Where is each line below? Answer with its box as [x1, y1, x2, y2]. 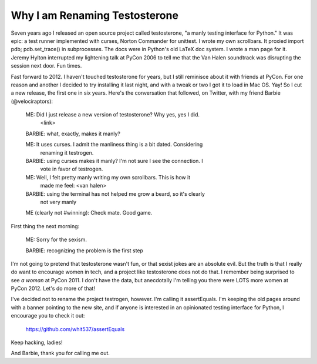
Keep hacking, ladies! [11, 339, 63, 346]
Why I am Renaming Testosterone [11, 9, 179, 22]
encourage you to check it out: [11, 312, 85, 319]
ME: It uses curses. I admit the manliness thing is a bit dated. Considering [25, 141, 203, 148]
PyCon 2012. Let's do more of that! [11, 285, 95, 292]
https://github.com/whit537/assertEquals [25, 325, 125, 332]
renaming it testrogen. [40, 149, 94, 156]
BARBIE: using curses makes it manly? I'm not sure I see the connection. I [25, 158, 204, 165]
